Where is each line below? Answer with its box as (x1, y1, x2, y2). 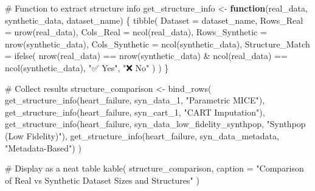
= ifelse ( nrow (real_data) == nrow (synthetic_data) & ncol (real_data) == (5, 49, 288, 62)
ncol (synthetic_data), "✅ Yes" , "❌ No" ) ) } (5, 61, 169, 74)
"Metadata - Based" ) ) (5, 141, 81, 154)
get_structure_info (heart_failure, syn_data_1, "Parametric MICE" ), (5, 94, 265, 106)
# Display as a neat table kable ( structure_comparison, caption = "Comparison (5, 162, 304, 175)
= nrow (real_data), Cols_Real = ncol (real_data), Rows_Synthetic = (5, 26, 267, 38)
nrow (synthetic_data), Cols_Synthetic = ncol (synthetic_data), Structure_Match (5, 37, 310, 50)
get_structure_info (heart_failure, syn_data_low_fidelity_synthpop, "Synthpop (5, 117, 306, 130)
